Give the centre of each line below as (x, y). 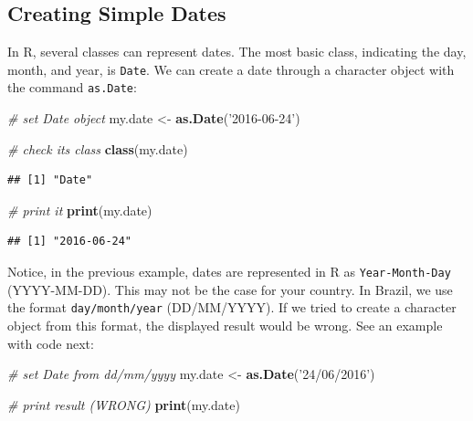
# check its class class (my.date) (98, 148)
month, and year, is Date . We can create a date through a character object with (231, 69)
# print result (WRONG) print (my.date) (124, 404)
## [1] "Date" (50, 180)
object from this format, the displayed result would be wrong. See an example (225, 325)
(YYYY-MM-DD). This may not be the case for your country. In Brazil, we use (230, 289)
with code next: (51, 343)
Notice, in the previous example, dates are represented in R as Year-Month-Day (229, 272)
